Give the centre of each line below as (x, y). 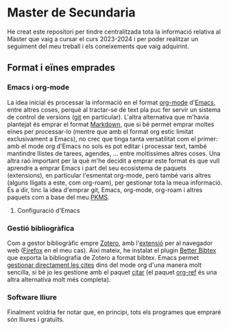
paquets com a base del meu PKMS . (58, 197)
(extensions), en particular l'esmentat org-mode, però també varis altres (109, 175)
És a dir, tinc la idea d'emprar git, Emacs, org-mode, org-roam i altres (105, 189)
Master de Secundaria (71, 13)
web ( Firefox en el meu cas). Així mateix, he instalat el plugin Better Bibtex (112, 250)
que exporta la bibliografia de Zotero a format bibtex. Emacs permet (103, 257)
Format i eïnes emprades (61, 68)
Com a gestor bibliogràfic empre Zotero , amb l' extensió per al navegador (110, 243)
